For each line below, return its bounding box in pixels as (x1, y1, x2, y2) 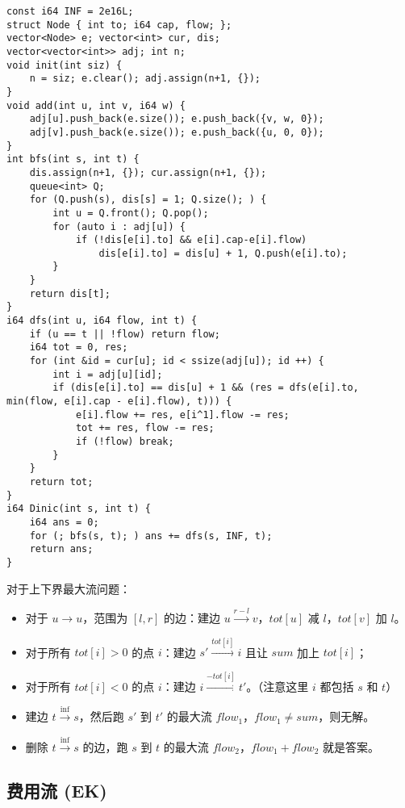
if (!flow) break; (75, 436, 174, 447)
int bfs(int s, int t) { (6, 153, 140, 165)
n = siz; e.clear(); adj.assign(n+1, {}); (29, 73, 261, 85)
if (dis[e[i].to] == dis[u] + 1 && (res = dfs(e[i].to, (52, 382, 359, 394)
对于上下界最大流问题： (6, 580, 131, 597)
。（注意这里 (246, 677, 309, 694)
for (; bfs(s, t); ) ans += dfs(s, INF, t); (29, 530, 273, 542)
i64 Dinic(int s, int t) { (6, 503, 151, 515)
